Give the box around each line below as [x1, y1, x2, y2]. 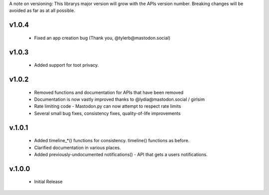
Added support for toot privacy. [34, 62, 99, 68]
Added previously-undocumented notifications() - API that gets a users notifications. [34, 151, 208, 157]
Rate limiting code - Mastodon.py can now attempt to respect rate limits [34, 103, 181, 109]
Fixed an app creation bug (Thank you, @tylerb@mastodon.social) [34, 35, 170, 41]
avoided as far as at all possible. [9, 7, 75, 13]
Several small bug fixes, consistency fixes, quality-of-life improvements [34, 110, 181, 116]
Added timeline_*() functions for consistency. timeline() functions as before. [34, 138, 190, 144]
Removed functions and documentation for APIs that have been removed [34, 89, 184, 95]
